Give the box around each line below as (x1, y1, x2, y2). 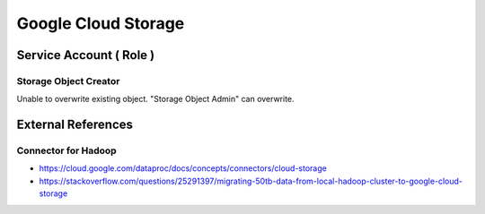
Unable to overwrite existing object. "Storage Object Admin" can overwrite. (16, 94, 295, 105)
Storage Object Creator (16, 74, 120, 87)
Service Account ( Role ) (16, 47, 155, 63)
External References (16, 117, 134, 133)
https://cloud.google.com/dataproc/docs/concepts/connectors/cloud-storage (39, 163, 327, 174)
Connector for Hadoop (16, 144, 117, 157)
